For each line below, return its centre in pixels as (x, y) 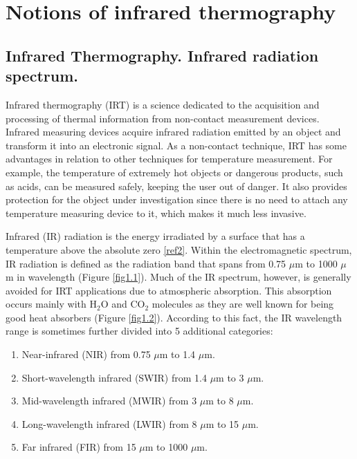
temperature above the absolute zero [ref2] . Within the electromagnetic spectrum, (179, 249)
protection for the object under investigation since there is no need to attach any (177, 199)
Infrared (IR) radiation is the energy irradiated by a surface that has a (155, 236)
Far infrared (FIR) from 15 (79, 447)
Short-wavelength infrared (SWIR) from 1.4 (114, 377)
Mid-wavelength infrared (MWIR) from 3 (109, 401)
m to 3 (230, 377)
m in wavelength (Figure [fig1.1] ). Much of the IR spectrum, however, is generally (178, 277)
